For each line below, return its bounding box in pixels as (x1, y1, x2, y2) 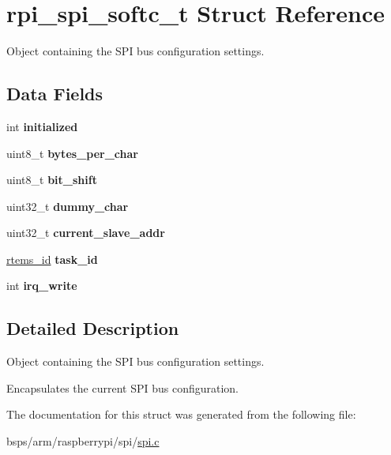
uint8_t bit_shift (6, 171, 97, 188)
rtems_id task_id (6, 250, 98, 267)
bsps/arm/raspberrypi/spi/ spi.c (6, 433, 160, 449)
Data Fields (6, 81, 103, 106)
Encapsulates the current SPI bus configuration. (6, 379, 239, 396)
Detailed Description (6, 316, 179, 340)
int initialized (6, 118, 78, 134)
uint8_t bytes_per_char (6, 145, 138, 161)
